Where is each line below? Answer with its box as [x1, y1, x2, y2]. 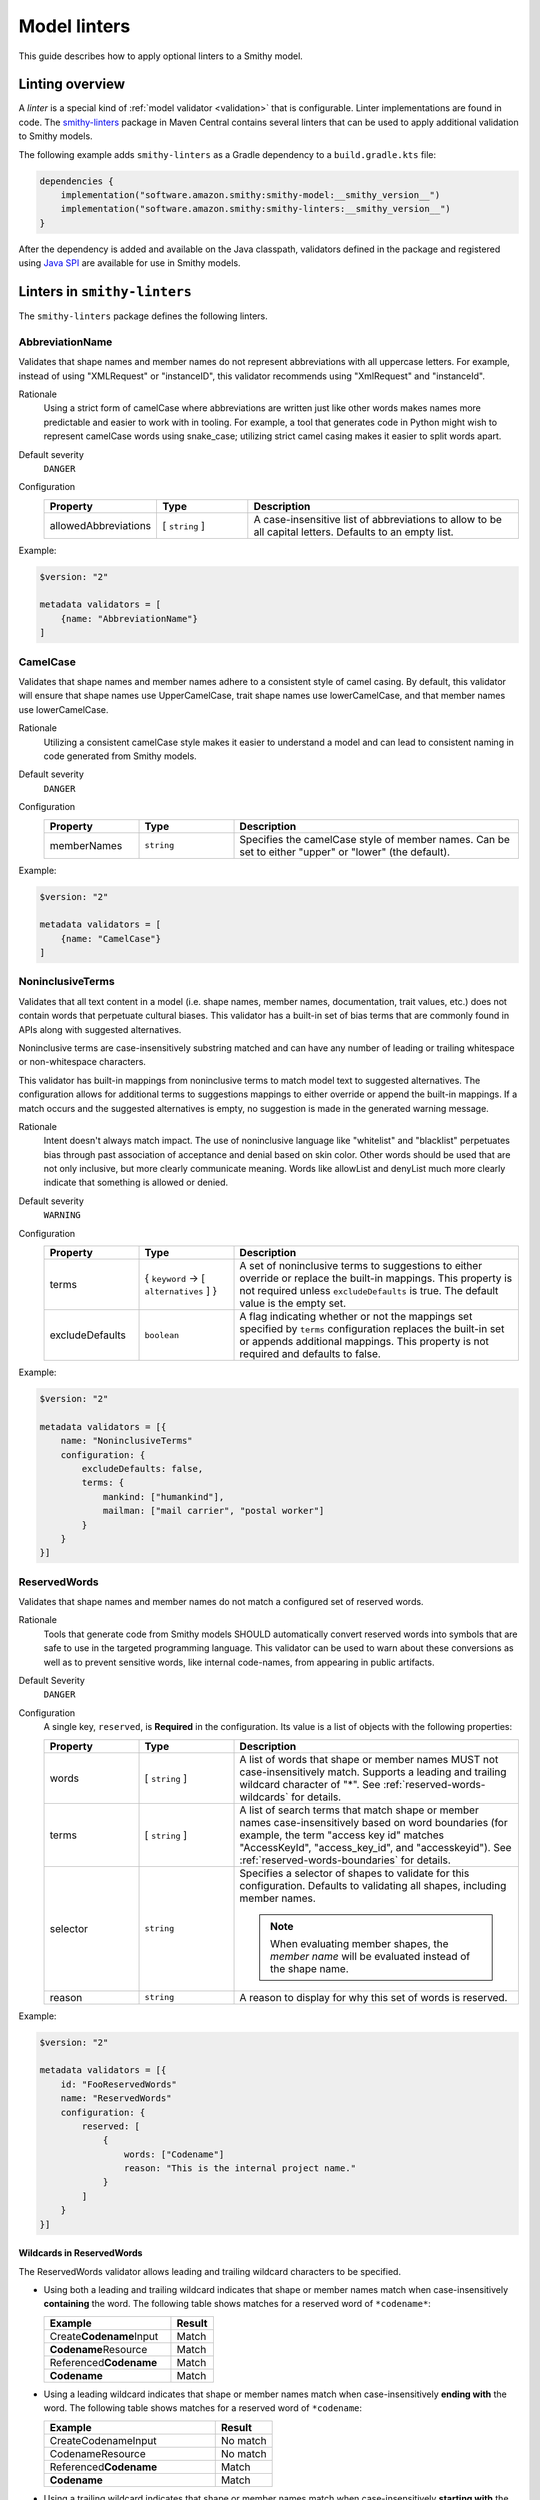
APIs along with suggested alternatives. [18, 1023, 182, 1035]
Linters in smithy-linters [18, 283, 192, 300]
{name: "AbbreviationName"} [60, 613, 199, 624]
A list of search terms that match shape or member [239, 1803, 479, 1817]
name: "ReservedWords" [60, 2093, 172, 2104]
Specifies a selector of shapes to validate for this [239, 1866, 470, 1880]
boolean [144, 1330, 180, 1340]
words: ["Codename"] [123, 2148, 225, 2160]
